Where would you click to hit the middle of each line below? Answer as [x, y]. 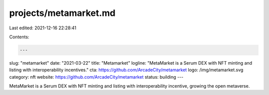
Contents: [19, 37]
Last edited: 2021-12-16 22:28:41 [43, 28]
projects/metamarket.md [62, 13]
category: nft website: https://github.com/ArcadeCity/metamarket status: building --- [96, 77]
